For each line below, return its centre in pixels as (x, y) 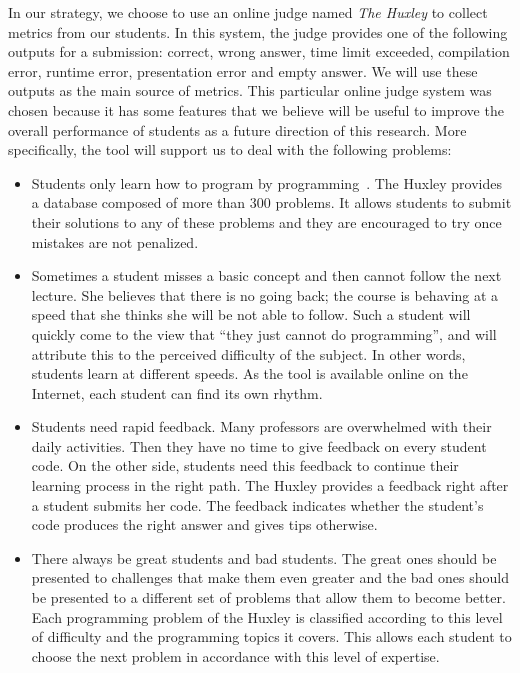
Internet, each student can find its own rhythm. (177, 392)
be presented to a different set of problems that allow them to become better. (268, 597)
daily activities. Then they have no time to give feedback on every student (259, 445)
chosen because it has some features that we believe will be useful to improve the (256, 109)
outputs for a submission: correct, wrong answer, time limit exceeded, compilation (259, 51)
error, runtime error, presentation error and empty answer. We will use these (243, 70)
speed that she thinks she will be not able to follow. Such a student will (251, 314)
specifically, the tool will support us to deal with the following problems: (230, 149)
